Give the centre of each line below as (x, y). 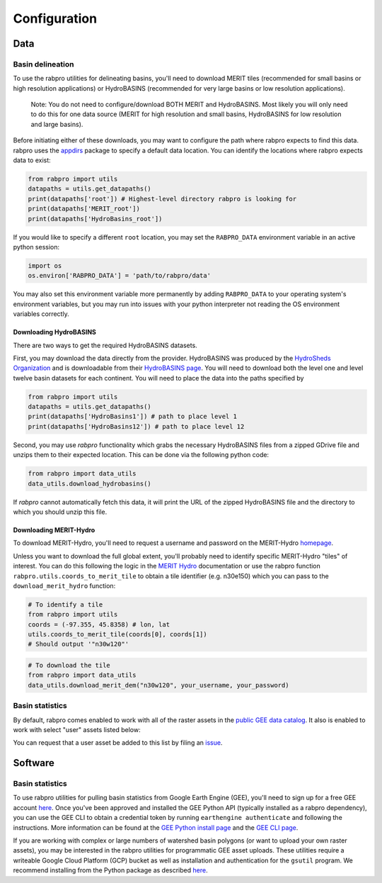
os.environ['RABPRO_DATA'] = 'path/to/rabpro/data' (120, 276)
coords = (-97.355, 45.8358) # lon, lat (99, 624)
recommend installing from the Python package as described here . (110, 870)
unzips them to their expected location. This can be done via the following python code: (141, 455)
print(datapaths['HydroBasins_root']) (95, 219)
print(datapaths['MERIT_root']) (84, 209)
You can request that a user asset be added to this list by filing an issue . (118, 743)
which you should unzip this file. (60, 512)
